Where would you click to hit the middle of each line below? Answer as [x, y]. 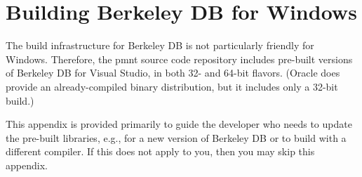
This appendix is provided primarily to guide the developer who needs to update [179, 124]
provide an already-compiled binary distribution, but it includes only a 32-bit [172, 86]
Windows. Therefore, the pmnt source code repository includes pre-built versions [179, 59]
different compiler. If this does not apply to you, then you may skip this [160, 151]
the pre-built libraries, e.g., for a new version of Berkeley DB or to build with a [176, 137]
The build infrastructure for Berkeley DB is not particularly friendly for [160, 45]
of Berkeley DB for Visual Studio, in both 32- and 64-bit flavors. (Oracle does [173, 73]
